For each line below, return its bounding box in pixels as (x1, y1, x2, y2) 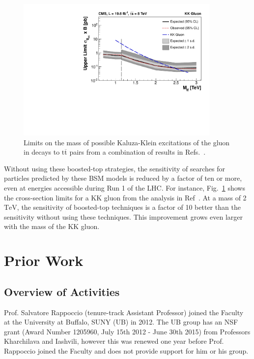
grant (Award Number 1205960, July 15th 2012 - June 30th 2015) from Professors (4, 326, 251, 336)
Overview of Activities (4, 284, 120, 299)
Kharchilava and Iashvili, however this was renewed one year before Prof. (4, 336, 224, 346)
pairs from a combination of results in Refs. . (69, 147, 206, 157)
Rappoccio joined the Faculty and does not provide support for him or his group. (4, 345, 249, 356)
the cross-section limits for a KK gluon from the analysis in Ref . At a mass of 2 (4, 192, 247, 202)
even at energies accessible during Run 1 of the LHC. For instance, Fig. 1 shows (4, 183, 245, 193)
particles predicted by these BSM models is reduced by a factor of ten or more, (4, 173, 242, 183)
